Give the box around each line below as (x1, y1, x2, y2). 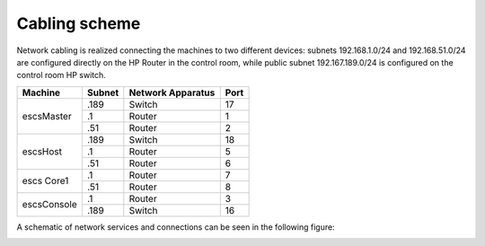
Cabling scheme (16, 13, 141, 33)
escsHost (22, 145, 63, 157)
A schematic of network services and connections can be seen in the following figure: (16, 221, 336, 233)
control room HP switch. (16, 70, 107, 81)
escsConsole (22, 198, 78, 211)
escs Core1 (22, 175, 69, 188)
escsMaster (22, 110, 72, 122)
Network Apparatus (128, 86, 216, 99)
